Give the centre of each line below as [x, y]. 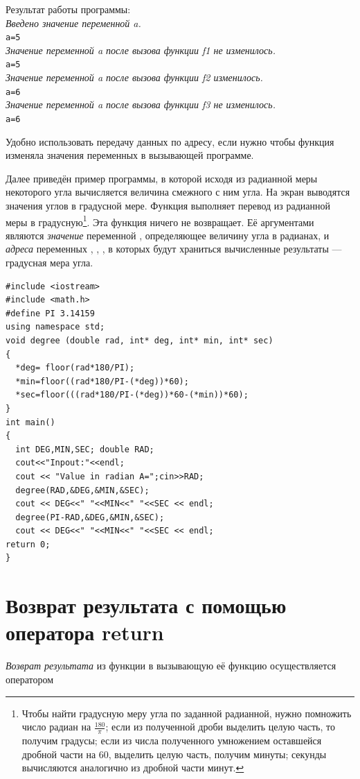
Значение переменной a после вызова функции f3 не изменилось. [141, 104]
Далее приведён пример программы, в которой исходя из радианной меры [162, 178]
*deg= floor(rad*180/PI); [75, 368]
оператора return [85, 632]
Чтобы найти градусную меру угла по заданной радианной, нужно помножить [187, 713]
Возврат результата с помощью [146, 605]
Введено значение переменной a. [73, 23]
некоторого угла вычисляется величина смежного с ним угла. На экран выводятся [178, 192]
